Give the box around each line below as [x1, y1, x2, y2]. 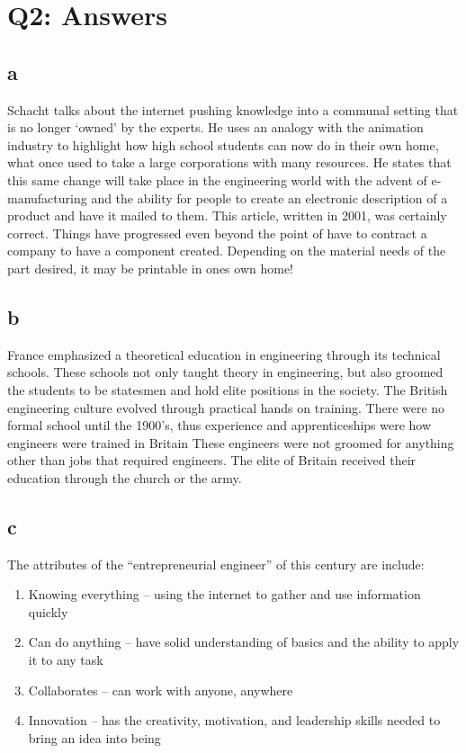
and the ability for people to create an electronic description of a [91, 188, 448, 207]
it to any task [28, 650, 103, 669]
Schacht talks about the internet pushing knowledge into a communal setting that [7, 100, 459, 119]
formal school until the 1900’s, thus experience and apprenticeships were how [7, 416, 432, 435]
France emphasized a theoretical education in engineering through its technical [7, 345, 441, 363]
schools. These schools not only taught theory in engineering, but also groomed [7, 363, 444, 381]
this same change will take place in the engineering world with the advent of [7, 170, 427, 189]
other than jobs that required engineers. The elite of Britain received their [7, 451, 417, 470]
